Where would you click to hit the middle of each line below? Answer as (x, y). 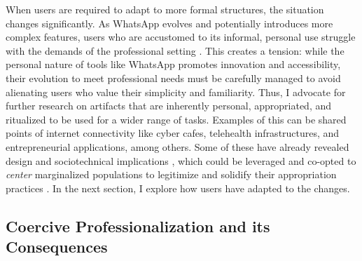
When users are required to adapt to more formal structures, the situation (165, 9)
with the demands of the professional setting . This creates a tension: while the (175, 50)
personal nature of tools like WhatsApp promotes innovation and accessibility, (173, 64)
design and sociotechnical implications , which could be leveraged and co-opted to (181, 160)
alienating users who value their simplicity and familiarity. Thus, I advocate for (176, 92)
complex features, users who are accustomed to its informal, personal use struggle (181, 37)
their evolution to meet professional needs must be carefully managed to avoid (173, 78)
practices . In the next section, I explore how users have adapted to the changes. (178, 188)
